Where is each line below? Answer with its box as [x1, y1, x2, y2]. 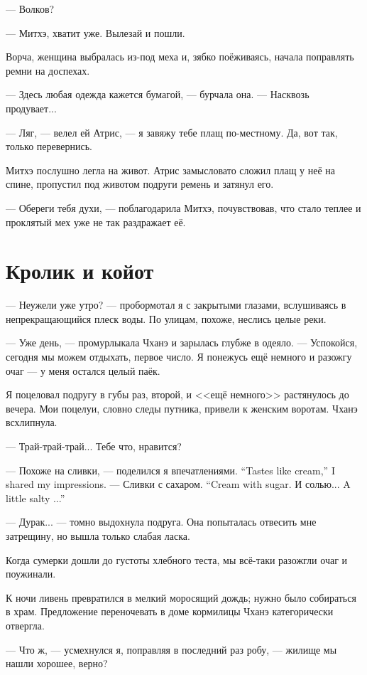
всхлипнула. [6, 415, 57, 430]
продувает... [6, 100, 57, 115]
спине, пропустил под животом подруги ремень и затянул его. [6, 176, 274, 191]
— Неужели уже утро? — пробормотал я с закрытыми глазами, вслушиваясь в [6, 297, 346, 312]
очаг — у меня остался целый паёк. [6, 363, 160, 378]
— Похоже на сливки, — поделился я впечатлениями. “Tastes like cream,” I [6, 462, 335, 477]
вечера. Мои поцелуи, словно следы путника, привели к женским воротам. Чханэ [6, 400, 358, 415]
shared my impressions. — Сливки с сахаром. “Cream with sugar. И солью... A [6, 477, 351, 491]
